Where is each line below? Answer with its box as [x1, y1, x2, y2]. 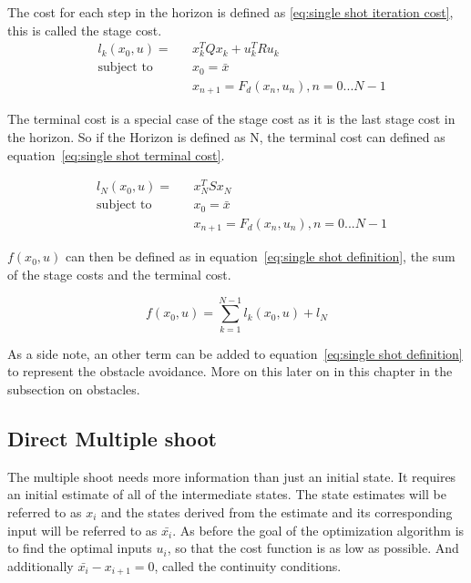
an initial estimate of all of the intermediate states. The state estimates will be [7, 485, 446, 504]
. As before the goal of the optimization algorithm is [172, 520, 465, 539]
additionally [7, 556, 74, 575]
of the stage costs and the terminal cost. [7, 265, 231, 284]
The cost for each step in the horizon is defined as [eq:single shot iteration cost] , [7, 3, 454, 21]
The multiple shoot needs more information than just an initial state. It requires [7, 466, 456, 486]
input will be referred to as [7, 520, 158, 539]
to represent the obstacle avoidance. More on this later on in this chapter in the [7, 362, 453, 381]
